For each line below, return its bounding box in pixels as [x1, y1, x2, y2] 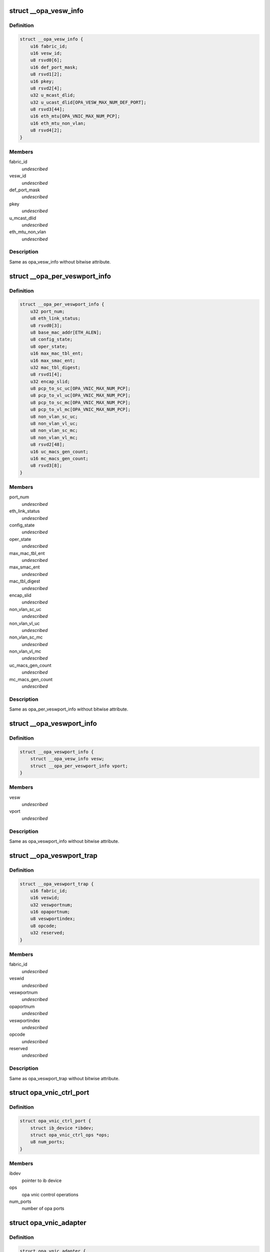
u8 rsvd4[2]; [30, 128, 62, 133]
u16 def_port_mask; [30, 64, 78, 70]
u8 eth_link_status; [30, 316, 81, 322]
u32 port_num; [30, 308, 65, 314]
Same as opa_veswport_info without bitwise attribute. [9, 838, 119, 844]
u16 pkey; [30, 78, 54, 84]
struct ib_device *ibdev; [30, 1125, 94, 1131]
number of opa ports [21, 1205, 64, 1211]
